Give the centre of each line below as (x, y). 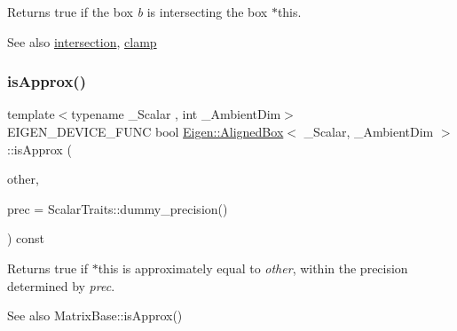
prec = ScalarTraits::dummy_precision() (118, 208)
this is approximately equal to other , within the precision (253, 268)
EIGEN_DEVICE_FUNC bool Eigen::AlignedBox (146, 131)
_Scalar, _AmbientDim (369, 131)
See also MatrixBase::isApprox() (95, 315)
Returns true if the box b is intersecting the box (138, 12)
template (31, 114)
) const (26, 238)
